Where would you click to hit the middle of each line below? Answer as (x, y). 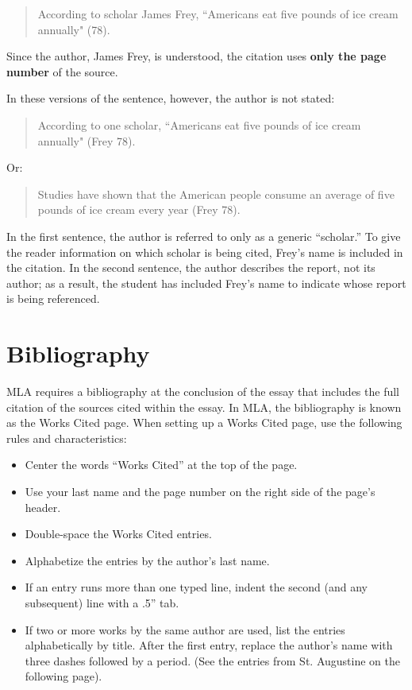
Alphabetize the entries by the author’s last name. (147, 560)
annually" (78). (74, 29)
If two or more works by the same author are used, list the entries (185, 629)
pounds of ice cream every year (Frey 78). (139, 209)
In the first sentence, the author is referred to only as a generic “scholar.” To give (204, 236)
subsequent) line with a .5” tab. (102, 602)
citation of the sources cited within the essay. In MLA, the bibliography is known (204, 407)
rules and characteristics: (67, 438)
